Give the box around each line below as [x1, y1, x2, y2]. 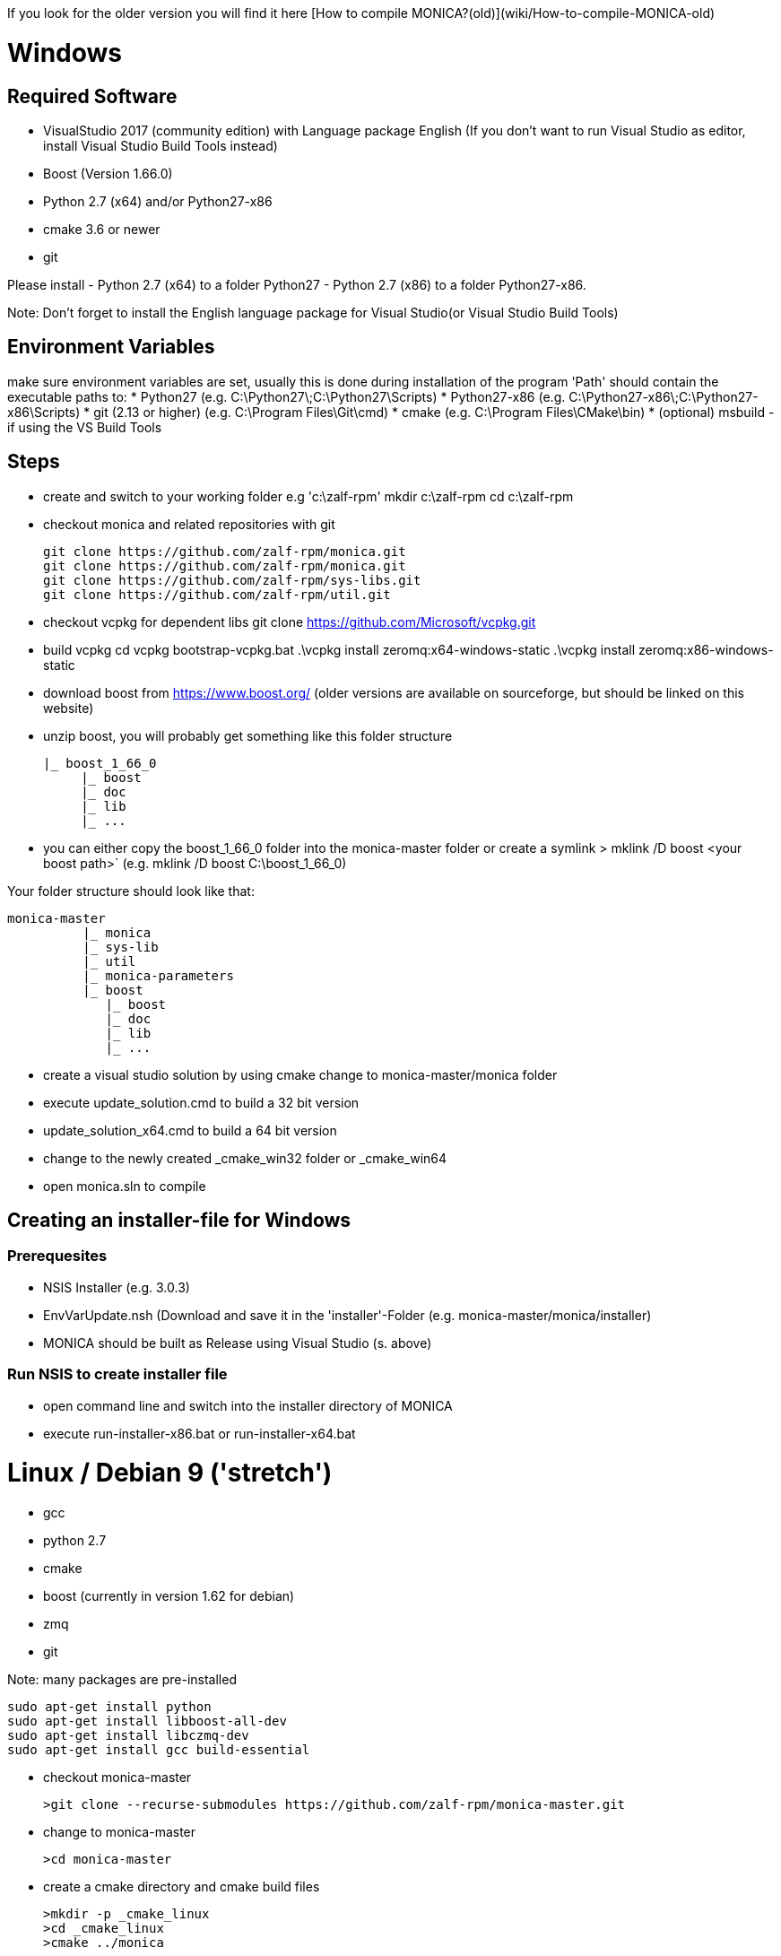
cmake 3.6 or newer [43, 221, 161, 237]
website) [43, 700, 94, 716]
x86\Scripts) [7, 404, 81, 420]
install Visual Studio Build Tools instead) [43, 137, 278, 153]
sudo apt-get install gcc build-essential [7, 1743, 310, 1758]
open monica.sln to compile [43, 1178, 206, 1194]
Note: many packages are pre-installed [7, 1672, 237, 1688]
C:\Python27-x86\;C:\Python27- [568, 388, 759, 404]
